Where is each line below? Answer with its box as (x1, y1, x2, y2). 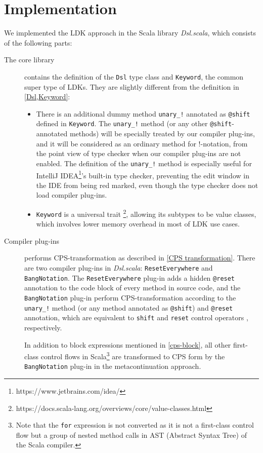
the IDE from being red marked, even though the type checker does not (36, 179, 258, 190)
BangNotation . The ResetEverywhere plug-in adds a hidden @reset (24, 272, 235, 283)
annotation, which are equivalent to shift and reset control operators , (24, 312, 248, 323)
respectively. (24, 322, 62, 332)
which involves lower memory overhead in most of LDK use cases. (36, 218, 240, 229)
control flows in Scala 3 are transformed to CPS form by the (40, 350, 225, 361)
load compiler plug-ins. (36, 190, 107, 200)
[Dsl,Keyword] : (24, 91, 70, 102)
